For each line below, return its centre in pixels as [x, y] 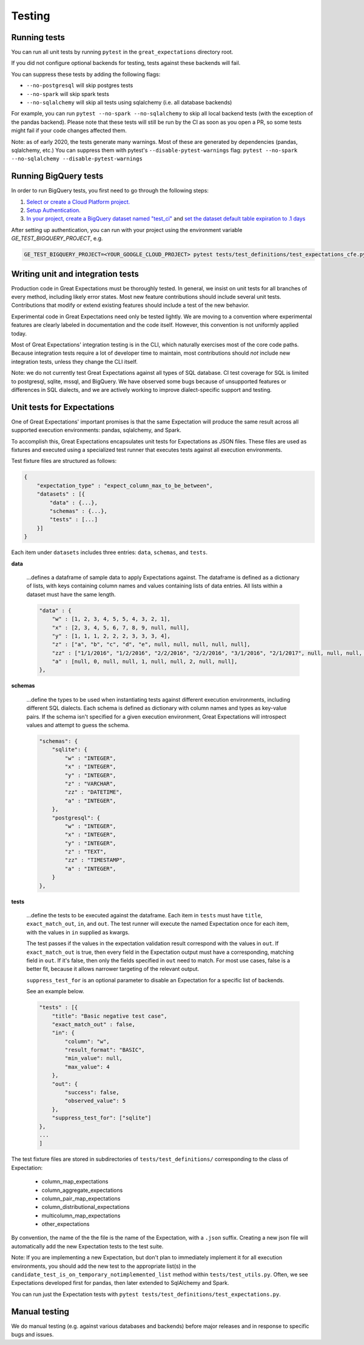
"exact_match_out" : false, [94, 1024]
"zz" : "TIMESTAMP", [95, 860]
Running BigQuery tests [57, 176]
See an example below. [55, 991]
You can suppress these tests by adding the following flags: [86, 74]
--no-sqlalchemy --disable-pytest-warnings [77, 159]
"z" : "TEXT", [86, 852]
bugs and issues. [32, 1335]
